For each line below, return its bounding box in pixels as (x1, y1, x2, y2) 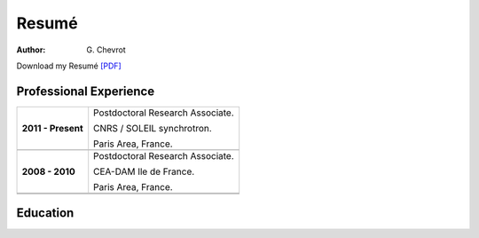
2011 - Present (21, 122, 83, 134)
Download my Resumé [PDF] (16, 60, 122, 71)
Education (16, 205, 75, 221)
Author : (16, 44, 46, 55)
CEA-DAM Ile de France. (93, 165, 195, 178)
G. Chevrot (86, 44, 126, 55)
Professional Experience (16, 83, 155, 99)
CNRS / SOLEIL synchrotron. (93, 122, 212, 134)
